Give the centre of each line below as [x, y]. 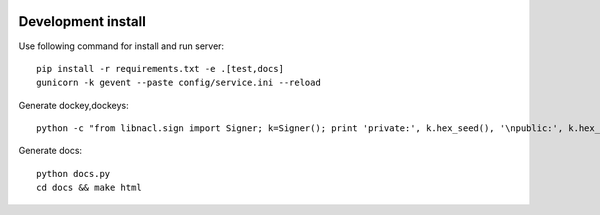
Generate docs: [50, 151]
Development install [82, 21]
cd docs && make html [89, 188]
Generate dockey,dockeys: [73, 105]
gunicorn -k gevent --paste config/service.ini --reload [179, 83]
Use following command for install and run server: [121, 46]
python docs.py [73, 173]
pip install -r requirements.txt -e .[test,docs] [160, 68]
